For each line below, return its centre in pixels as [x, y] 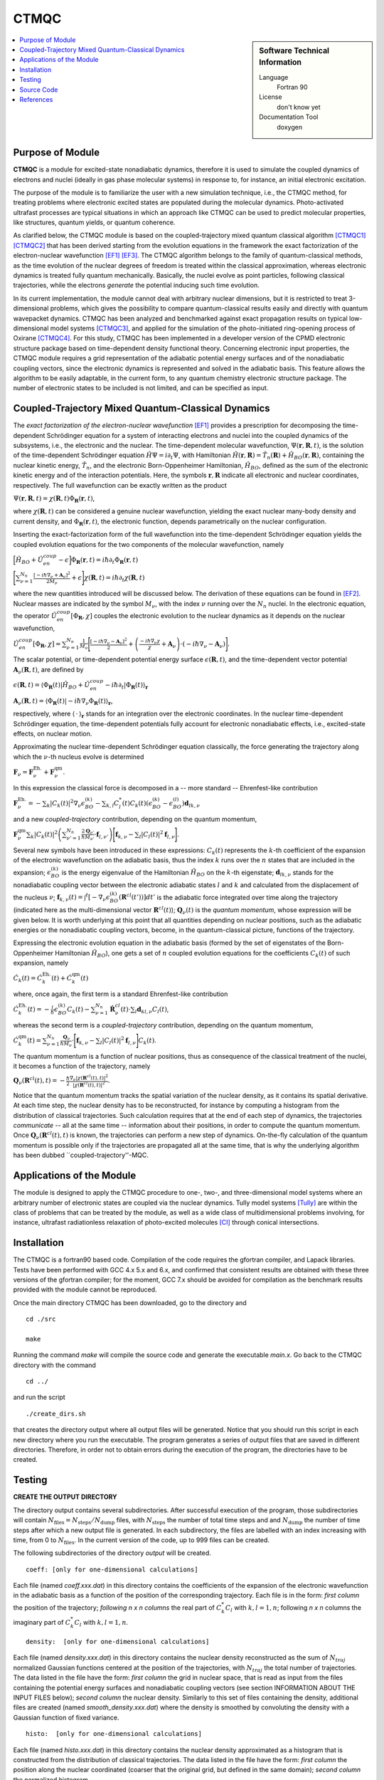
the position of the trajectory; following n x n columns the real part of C [117, 1607]
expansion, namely [41, 963]
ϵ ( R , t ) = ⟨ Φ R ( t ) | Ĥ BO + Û [52, 686]
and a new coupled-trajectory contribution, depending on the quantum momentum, [135, 819]
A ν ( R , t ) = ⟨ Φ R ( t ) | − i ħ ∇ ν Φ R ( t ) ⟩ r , [63, 701]
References [36, 99]
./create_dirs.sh [56, 1414]
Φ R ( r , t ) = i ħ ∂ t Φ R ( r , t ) [105, 560]
